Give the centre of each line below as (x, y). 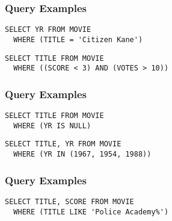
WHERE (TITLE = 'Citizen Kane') (78, 39)
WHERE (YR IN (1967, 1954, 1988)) (82, 154)
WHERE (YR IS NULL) (52, 126)
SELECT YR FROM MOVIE (48, 30)
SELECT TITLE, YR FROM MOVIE (63, 144)
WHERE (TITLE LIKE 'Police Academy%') (91, 212)
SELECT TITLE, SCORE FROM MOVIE (69, 201)
